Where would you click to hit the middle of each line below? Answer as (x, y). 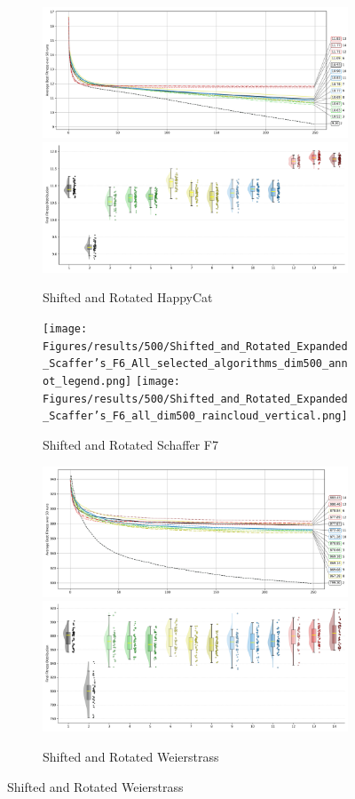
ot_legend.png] (87, 382)
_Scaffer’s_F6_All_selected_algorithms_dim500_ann (195, 364)
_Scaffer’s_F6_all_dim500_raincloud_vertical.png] (195, 416)
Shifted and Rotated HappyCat (128, 297)
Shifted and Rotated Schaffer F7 (131, 444)
